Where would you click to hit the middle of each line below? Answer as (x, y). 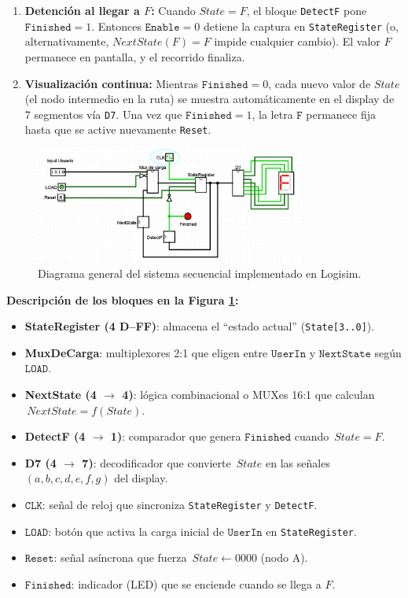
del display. (141, 478)
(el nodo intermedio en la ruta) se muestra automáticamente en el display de (210, 99)
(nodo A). (284, 557)
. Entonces (116, 26)
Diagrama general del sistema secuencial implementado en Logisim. (200, 273)
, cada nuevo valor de (320, 83)
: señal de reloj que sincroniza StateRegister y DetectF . (180, 504)
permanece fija (341, 114)
